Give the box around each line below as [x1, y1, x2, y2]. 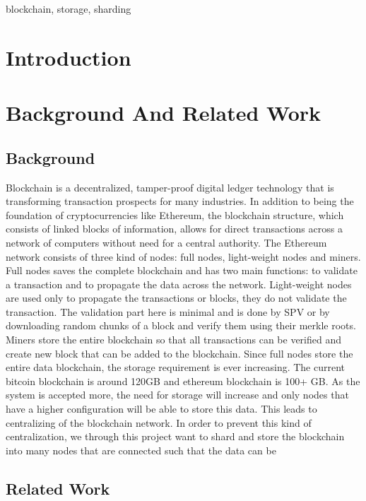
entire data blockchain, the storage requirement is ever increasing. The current [6, 360, 346, 375]
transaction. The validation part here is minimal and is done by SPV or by [6, 304, 330, 319]
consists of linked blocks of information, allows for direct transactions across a [6, 221, 343, 236]
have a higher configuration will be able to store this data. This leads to [6, 401, 317, 416]
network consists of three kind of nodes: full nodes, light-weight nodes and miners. [6, 249, 361, 264]
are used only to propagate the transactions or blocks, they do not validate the [6, 290, 347, 305]
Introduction [6, 42, 131, 71]
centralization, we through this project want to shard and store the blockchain [6, 429, 345, 444]
